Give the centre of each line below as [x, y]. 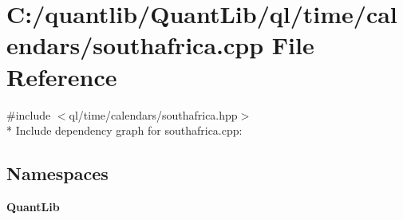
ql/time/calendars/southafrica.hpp [153, 114]
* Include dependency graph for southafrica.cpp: [124, 130]
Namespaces [57, 173]
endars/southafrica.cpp [135, 45]
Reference [62, 76]
